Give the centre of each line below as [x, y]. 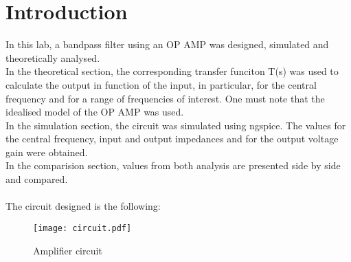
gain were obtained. [47, 152]
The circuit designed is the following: [83, 206]
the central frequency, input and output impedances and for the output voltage [172, 139]
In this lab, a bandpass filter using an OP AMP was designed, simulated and [167, 44]
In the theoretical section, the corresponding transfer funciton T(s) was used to [172, 71]
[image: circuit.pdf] [82, 228]
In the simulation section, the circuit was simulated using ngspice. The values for [176, 125]
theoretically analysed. [53, 57]
